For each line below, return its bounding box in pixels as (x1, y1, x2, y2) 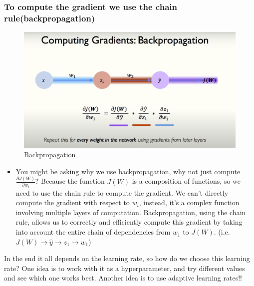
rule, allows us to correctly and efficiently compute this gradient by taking (15, 217, 243, 227)
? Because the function (35, 176, 105, 186)
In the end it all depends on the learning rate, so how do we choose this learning (4, 253, 250, 264)
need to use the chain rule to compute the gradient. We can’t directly (15, 187, 229, 198)
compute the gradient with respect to (15, 197, 130, 208)
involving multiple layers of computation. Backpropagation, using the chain (15, 207, 246, 217)
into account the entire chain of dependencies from (15, 227, 171, 237)
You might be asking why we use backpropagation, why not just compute (15, 166, 241, 176)
